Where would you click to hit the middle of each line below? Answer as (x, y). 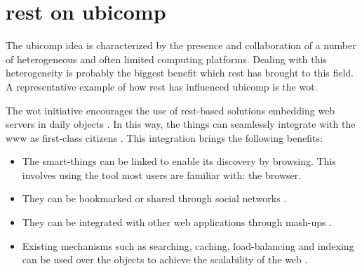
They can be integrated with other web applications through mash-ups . (177, 222)
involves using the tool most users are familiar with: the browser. (162, 174)
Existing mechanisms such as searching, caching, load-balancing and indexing (188, 245)
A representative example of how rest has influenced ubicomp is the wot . (162, 86)
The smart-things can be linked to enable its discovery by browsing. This (179, 161)
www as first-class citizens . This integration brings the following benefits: (164, 137)
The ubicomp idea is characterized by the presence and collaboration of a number (181, 45)
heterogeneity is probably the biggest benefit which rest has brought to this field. (180, 73)
